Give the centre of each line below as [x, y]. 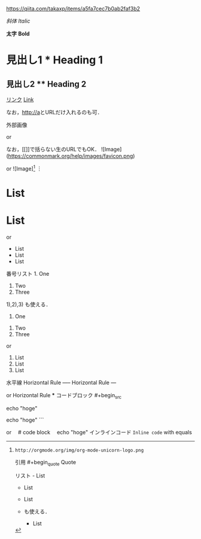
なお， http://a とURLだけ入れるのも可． [54, 112]
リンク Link [20, 99]
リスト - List [30, 476]
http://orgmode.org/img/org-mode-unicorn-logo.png [79, 450]
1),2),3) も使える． [29, 304]
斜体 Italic [18, 21]
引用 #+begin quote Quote [45, 463]
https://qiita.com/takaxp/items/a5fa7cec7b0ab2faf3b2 [73, 9]
